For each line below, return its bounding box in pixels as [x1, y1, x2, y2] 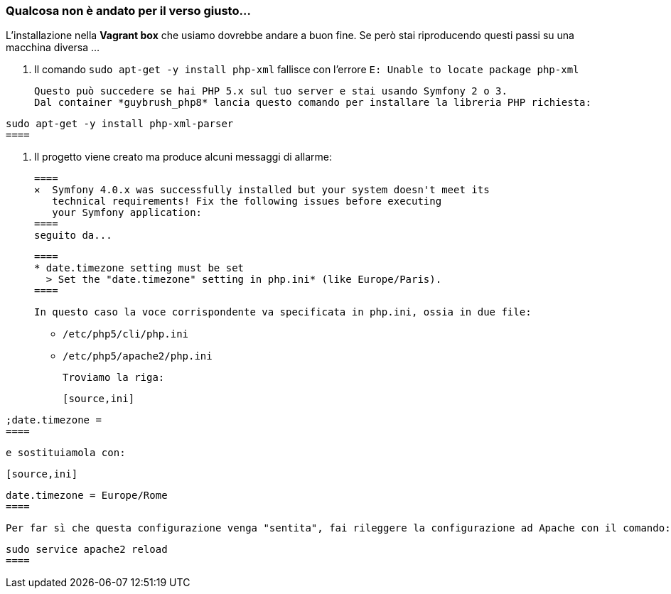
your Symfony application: [52, 207, 203, 219]
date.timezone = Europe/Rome [6, 490, 168, 502]
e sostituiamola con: [6, 447, 126, 459]
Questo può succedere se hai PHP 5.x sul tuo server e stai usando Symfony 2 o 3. [34, 85, 508, 97]
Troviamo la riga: [63, 372, 165, 384]
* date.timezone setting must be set [34, 262, 245, 274]
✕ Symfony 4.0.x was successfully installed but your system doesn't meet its [34, 184, 490, 196]
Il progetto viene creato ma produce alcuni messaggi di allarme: [34, 151, 333, 163]
